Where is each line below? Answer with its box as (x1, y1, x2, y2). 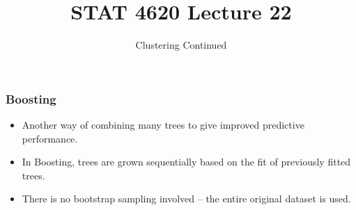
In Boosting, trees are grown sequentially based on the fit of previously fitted (22, 154, 351, 169)
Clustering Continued (135, 38, 227, 52)
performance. (22, 131, 78, 145)
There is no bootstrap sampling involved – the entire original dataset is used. (22, 191, 351, 206)
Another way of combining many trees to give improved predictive (22, 118, 304, 132)
